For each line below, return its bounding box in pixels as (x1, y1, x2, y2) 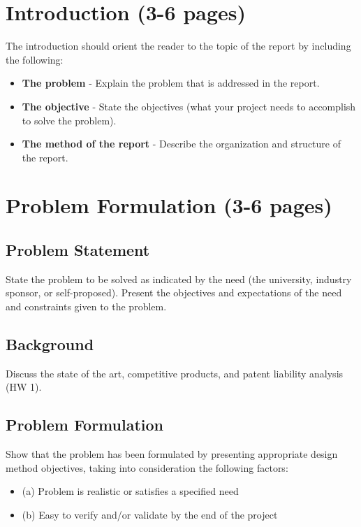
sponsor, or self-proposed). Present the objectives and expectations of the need (6, 285, 342, 300)
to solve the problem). (22, 113, 117, 127)
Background (6, 333, 94, 355)
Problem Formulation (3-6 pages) (6, 191, 332, 219)
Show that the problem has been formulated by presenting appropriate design (6, 447, 338, 461)
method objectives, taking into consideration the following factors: (6, 460, 288, 475)
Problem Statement (6, 239, 150, 261)
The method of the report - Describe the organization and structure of (22, 136, 341, 151)
